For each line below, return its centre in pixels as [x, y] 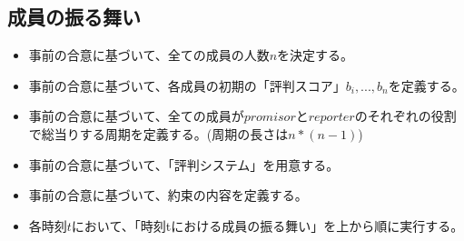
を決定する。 [316, 55]
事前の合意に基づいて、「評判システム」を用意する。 [184, 164]
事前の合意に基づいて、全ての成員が [136, 116]
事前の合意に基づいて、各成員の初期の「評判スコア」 [187, 85]
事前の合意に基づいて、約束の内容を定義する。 [168, 195]
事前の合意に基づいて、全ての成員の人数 [149, 55]
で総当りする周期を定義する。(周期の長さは [158, 133]
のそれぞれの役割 [405, 116]
